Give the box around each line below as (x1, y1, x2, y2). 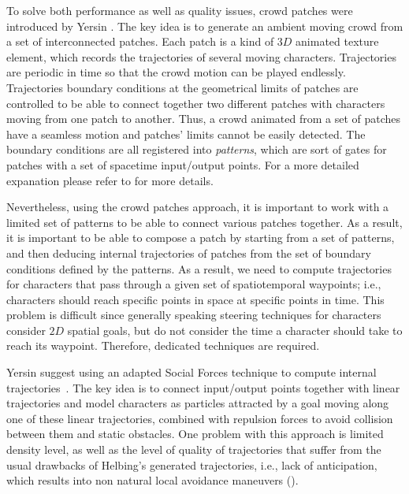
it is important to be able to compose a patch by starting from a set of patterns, (6, 229, 395, 246)
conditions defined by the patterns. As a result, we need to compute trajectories (6, 260, 392, 277)
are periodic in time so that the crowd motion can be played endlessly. (6, 64, 346, 80)
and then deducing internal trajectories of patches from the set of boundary (6, 244, 371, 261)
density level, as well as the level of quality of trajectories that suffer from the (6, 441, 381, 458)
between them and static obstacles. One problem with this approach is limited (6, 425, 384, 442)
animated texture (296, 33, 379, 50)
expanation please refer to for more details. (6, 172, 214, 188)
